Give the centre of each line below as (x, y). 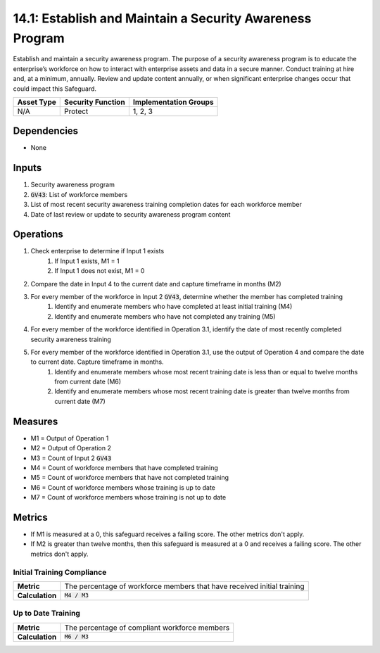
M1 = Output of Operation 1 (70, 438)
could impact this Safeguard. (55, 89)
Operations (38, 235)
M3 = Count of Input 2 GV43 (71, 458)
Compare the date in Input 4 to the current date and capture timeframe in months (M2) (156, 284)
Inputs (27, 168)
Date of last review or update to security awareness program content (131, 214)
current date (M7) (80, 401)
